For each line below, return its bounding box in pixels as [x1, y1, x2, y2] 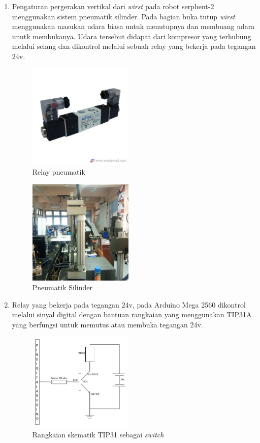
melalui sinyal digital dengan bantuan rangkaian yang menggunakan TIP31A [12, 309, 252, 320]
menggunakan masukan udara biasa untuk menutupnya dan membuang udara [12, 21, 255, 32]
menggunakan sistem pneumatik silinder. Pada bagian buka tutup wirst [12, 11, 235, 21]
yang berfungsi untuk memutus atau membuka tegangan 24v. [12, 319, 203, 330]
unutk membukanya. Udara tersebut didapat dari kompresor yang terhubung [12, 31, 251, 41]
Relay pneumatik [32, 167, 85, 177]
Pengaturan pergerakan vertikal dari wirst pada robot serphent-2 [12, 1, 214, 11]
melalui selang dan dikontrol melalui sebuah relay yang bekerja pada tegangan [12, 41, 256, 51]
